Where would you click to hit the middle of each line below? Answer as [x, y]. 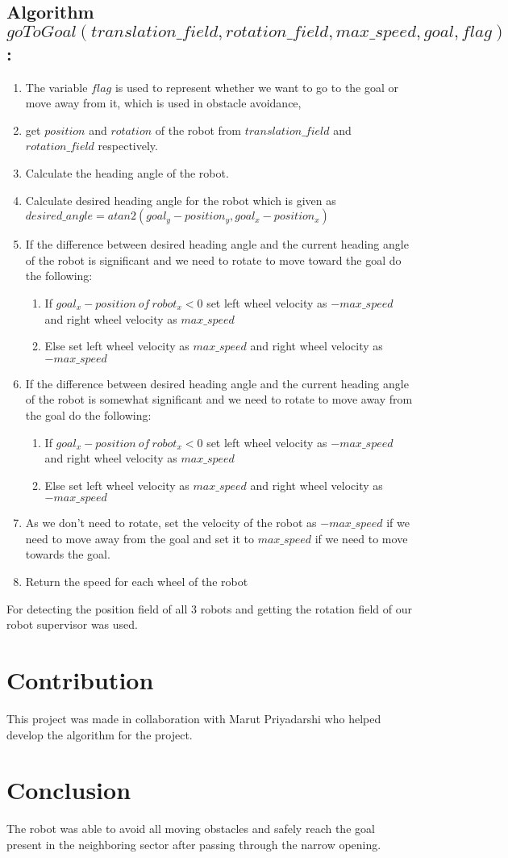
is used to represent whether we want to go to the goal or [257, 87]
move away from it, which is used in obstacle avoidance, [163, 103]
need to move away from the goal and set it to [139, 538]
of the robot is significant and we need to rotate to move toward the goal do [213, 259]
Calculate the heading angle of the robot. [127, 172]
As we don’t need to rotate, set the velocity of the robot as [171, 523]
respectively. [128, 146]
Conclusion [69, 790]
